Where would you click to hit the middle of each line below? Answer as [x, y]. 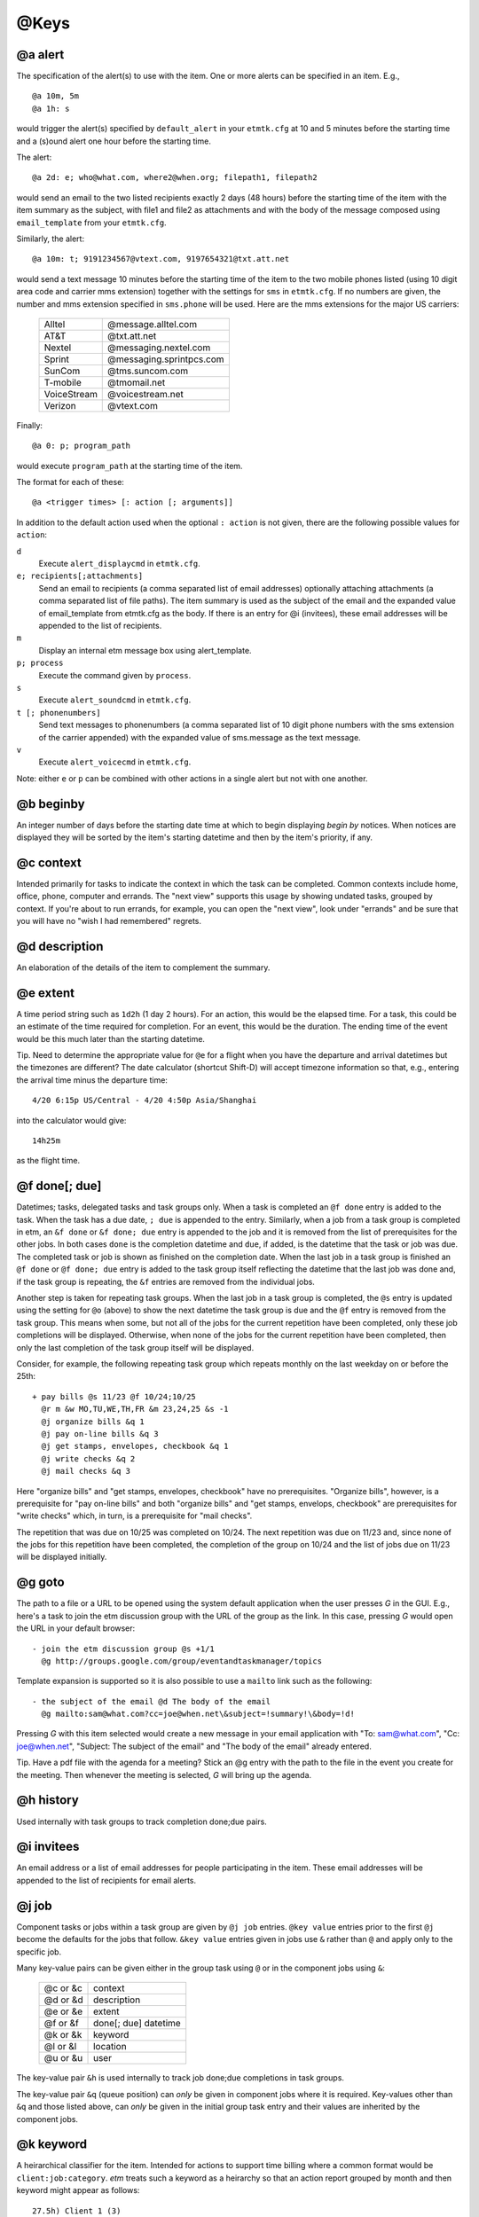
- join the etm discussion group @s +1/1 [123, 1649]
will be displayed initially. [62, 1557]
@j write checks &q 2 [88, 1458]
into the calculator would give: [71, 1120]
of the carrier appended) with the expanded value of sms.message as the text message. [200, 737]
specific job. [39, 1952]
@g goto [41, 1582]
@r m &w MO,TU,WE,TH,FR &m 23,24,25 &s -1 [135, 1409]
